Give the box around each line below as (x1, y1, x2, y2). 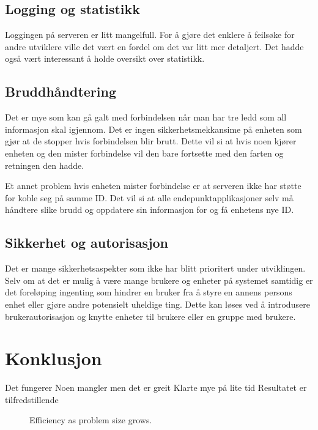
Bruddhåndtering (5, 82, 116, 101)
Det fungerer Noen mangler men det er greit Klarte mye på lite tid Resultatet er (5, 381, 307, 394)
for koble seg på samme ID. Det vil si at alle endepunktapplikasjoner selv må (5, 191, 294, 204)
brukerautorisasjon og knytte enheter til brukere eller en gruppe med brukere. (5, 310, 296, 322)
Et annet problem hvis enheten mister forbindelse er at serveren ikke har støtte (5, 179, 301, 192)
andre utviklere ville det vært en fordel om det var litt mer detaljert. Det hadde (5, 40, 304, 53)
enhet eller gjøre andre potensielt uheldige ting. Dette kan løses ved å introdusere (5, 297, 310, 310)
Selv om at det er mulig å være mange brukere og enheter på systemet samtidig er (5, 273, 313, 286)
